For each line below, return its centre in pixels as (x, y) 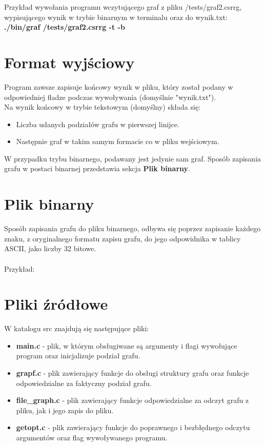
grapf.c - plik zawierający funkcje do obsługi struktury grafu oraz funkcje (132, 373)
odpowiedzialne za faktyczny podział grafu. (84, 383)
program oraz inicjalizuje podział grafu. (78, 356)
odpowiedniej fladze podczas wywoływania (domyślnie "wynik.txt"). (110, 97)
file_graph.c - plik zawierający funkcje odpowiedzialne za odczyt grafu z (132, 400)
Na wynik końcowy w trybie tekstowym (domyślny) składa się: (103, 107)
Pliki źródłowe (56, 304)
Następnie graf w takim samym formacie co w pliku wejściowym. (118, 141)
